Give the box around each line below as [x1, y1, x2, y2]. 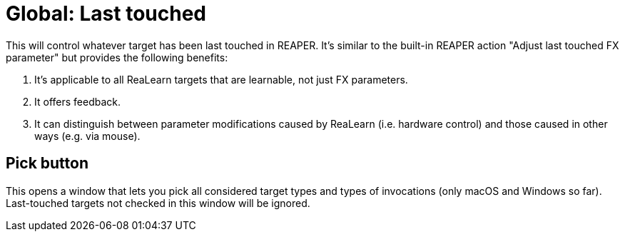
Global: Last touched [6, 1, 206, 26]
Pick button [6, 154, 89, 173]
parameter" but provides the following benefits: [6, 51, 228, 64]
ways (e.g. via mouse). [34, 129, 141, 142]
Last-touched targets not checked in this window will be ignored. [6, 196, 310, 209]
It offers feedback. [34, 95, 121, 108]
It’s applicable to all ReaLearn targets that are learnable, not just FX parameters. [34, 73, 408, 86]
